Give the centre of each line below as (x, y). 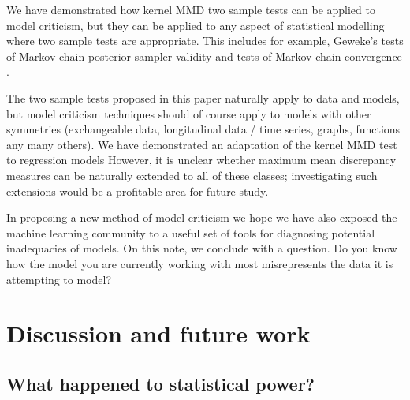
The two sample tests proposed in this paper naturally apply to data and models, (203, 97)
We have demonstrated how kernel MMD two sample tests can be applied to (191, 9)
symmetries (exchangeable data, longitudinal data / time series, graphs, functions (203, 129)
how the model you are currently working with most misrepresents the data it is (200, 263)
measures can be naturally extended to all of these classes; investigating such (192, 175)
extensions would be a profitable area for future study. (138, 191)
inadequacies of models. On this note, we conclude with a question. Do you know (202, 248)
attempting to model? (59, 279)
